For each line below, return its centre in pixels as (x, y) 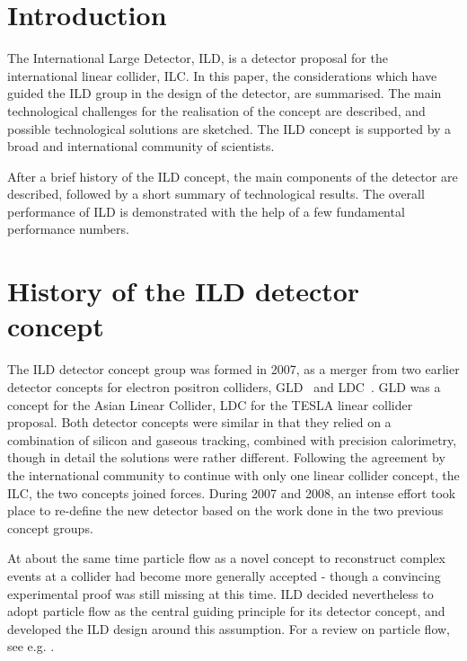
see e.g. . (31, 646)
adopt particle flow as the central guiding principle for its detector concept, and (226, 611)
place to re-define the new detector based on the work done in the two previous (225, 510)
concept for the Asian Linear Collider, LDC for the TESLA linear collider (210, 404)
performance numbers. (68, 229)
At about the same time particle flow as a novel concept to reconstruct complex (226, 558)
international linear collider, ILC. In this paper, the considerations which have (222, 75)
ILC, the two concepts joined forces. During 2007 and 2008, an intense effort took (232, 492)
